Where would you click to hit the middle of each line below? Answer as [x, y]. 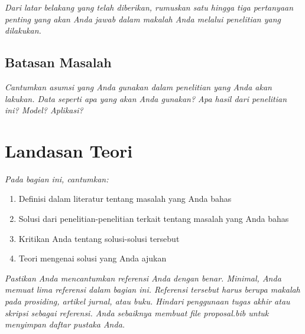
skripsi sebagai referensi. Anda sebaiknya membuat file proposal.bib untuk [137, 312]
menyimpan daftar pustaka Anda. [65, 324]
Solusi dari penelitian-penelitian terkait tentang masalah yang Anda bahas [154, 219]
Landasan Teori [69, 150]
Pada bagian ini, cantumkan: [57, 179]
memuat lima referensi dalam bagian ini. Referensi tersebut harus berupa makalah [152, 289]
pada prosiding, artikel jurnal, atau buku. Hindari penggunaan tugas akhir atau [147, 301]
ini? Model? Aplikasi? [44, 110]
